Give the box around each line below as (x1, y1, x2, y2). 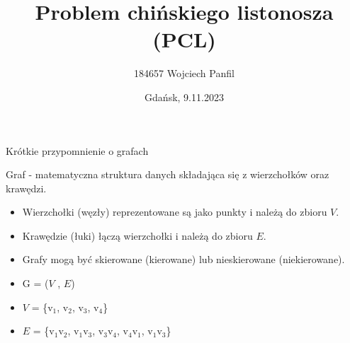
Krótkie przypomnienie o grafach (6, 143, 149, 158)
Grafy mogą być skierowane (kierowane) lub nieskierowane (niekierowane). (22, 252, 345, 267)
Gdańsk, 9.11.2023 (145, 89, 224, 104)
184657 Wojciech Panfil (134, 66, 235, 81)
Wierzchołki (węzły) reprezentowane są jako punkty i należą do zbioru (22, 204, 327, 219)
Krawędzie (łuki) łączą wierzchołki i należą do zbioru (22, 228, 253, 243)
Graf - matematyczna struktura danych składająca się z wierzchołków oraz (6, 167, 329, 182)
